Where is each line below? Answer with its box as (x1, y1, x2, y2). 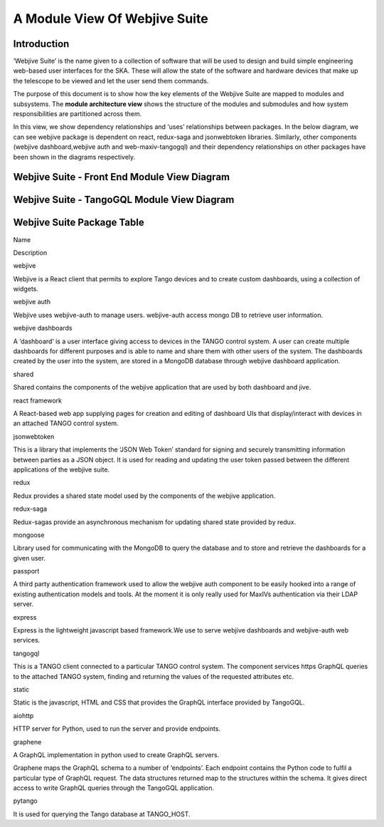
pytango (13, 796, 38, 805)
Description (13, 248, 48, 256)
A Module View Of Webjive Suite (13, 11, 209, 26)
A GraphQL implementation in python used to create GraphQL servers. (13, 750, 220, 759)
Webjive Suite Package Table (13, 217, 145, 229)
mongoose (13, 531, 45, 539)
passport (13, 567, 40, 576)
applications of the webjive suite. (13, 465, 110, 474)
